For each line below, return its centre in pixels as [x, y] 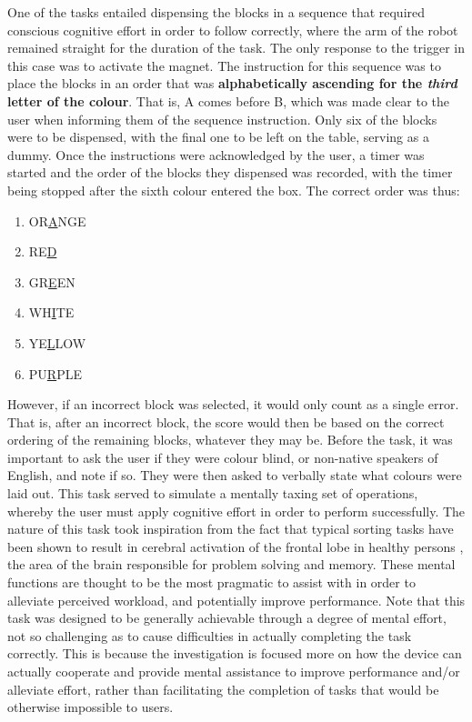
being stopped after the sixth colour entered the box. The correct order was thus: [234, 190]
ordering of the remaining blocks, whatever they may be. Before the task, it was [230, 440]
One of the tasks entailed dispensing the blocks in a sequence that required [216, 12]
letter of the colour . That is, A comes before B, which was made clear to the [229, 100]
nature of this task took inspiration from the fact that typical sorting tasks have [231, 529]
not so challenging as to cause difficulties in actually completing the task [210, 635]
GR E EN [52, 281]
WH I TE [51, 312]
